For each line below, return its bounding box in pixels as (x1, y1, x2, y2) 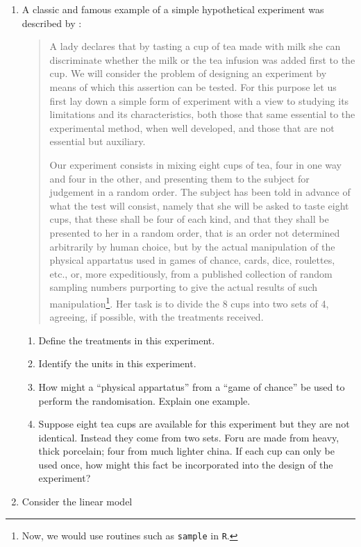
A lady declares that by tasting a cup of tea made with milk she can (49, 39, 341, 53)
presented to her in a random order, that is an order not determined (49, 225, 340, 239)
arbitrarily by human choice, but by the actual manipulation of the (49, 239, 335, 253)
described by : (22, 15, 82, 30)
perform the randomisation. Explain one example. (38, 393, 251, 407)
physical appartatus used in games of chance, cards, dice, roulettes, (49, 253, 335, 267)
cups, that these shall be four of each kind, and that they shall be (49, 212, 329, 226)
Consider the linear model (22, 494, 133, 509)
